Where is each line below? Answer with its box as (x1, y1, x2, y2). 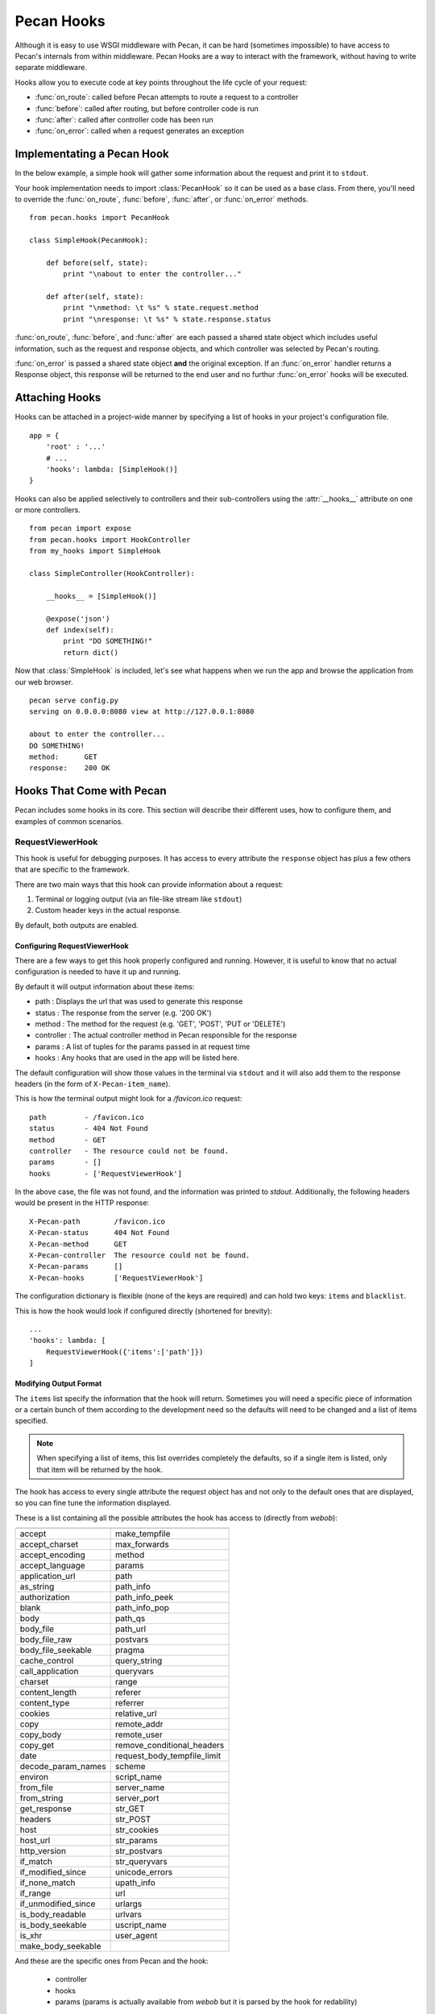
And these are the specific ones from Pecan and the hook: (14, 1956, 209, 1966)
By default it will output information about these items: (14, 981, 195, 991)
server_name (115, 1782, 165, 1793)
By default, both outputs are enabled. (14, 920, 139, 930)
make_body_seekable (19, 1941, 101, 1952)
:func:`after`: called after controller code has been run (35, 114, 213, 124)
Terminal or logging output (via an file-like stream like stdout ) (35, 894, 242, 904)
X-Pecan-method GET (29, 1239, 127, 1249)
